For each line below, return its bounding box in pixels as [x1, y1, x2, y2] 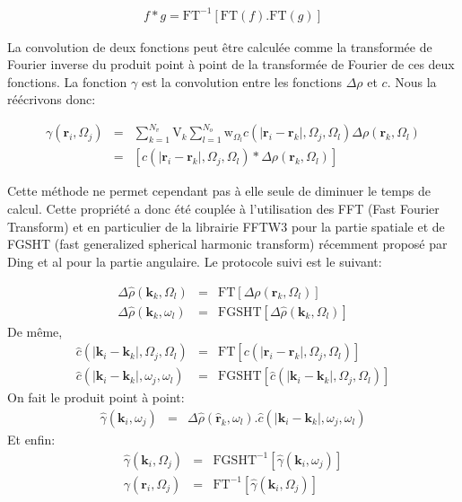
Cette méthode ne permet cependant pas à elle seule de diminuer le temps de [7, 181, 431, 200]
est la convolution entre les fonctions [141, 72, 342, 91]
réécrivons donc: [7, 90, 96, 109]
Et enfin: [7, 430, 56, 448]
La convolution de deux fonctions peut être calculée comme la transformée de [7, 37, 432, 56]
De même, [7, 321, 63, 340]
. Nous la [387, 72, 437, 91]
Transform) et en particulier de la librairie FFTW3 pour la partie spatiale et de [7, 216, 445, 235]
